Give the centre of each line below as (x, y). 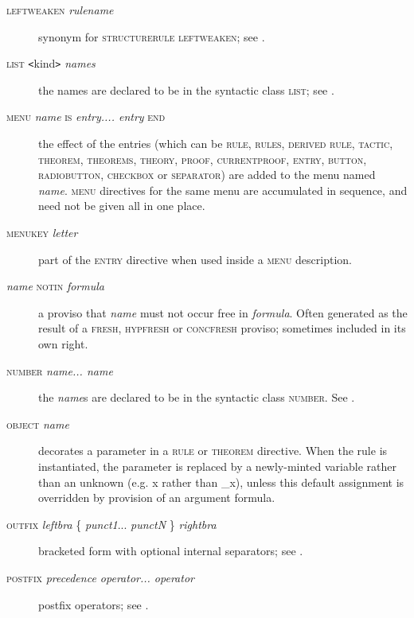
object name (38, 424)
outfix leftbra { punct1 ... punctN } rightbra (111, 524)
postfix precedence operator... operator (100, 577)
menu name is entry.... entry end (86, 117)
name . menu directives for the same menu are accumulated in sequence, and (223, 190)
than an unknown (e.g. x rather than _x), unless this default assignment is (221, 482)
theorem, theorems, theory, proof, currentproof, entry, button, (203, 159)
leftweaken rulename (60, 10)
